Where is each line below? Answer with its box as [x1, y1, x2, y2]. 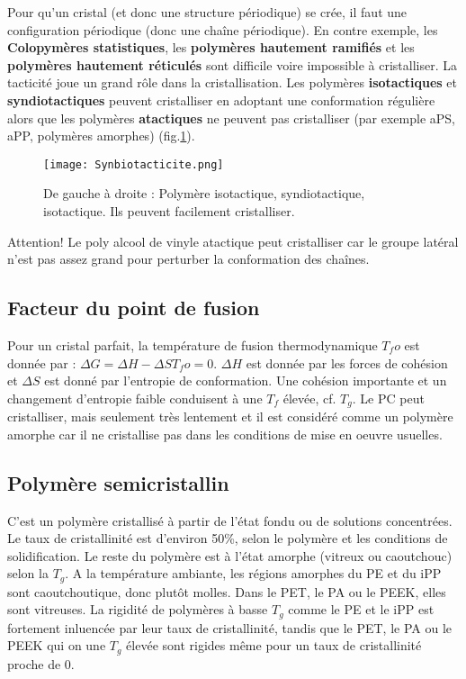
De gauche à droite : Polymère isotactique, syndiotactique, [43, 184, 365, 203]
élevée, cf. [282, 388, 336, 407]
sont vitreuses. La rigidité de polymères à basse [7, 600, 268, 619]
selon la [7, 564, 49, 583]
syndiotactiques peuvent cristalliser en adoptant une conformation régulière [7, 90, 435, 109]
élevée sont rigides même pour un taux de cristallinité [126, 636, 422, 655]
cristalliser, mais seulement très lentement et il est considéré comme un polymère [7, 407, 453, 426]
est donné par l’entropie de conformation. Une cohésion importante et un [44, 371, 447, 390]
